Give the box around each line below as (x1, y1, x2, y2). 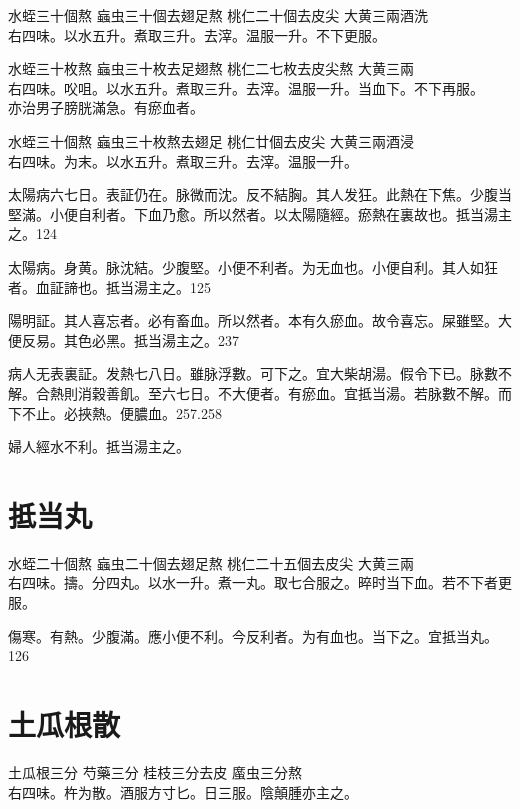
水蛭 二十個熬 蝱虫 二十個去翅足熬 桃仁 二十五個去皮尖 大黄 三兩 (8, 552, 415, 573)
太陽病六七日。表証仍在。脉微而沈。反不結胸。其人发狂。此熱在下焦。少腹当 (8, 184, 512, 205)
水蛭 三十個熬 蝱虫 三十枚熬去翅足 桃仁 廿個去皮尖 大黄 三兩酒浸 (8, 130, 415, 151)
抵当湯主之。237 (133, 329, 239, 350)
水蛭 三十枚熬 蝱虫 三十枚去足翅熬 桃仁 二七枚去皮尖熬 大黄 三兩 (8, 58, 415, 79)
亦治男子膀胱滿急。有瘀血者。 (8, 97, 204, 118)
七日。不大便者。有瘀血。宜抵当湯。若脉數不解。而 (175, 382, 512, 403)
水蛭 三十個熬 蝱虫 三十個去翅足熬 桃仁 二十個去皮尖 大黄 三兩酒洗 (8, 5, 429, 25)
